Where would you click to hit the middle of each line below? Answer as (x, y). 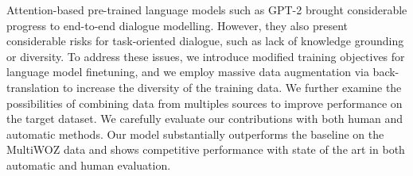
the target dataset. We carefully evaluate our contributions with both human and (205, 119)
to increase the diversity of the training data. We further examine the (232, 87)
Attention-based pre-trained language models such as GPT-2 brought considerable (207, 10)
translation (33, 87)
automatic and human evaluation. (89, 165)
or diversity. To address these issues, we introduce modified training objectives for (206, 56)
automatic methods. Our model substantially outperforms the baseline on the (195, 134)
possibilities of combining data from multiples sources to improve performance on (205, 103)
